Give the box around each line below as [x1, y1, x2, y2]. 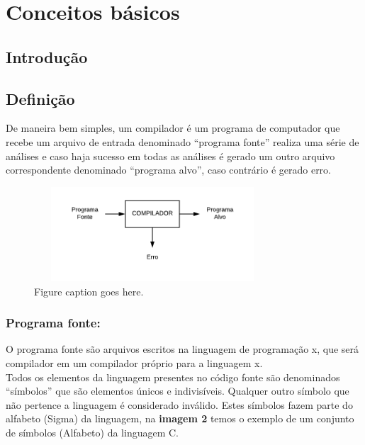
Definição [6, 87, 75, 109]
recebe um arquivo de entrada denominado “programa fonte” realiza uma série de [6, 134, 359, 149]
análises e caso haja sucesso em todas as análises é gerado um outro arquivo [6, 148, 335, 163]
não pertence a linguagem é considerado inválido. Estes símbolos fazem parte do [6, 397, 353, 412]
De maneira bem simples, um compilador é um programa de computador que [6, 120, 340, 135]
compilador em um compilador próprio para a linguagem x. [6, 356, 263, 371]
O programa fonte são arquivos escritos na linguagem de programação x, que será [6, 342, 359, 356]
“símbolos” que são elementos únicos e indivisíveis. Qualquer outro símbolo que [6, 383, 349, 398]
